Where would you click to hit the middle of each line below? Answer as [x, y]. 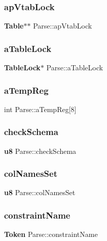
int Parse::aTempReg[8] [40, 109]
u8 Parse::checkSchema [40, 151]
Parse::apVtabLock [63, 26]
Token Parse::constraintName [51, 234]
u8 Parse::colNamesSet [40, 192]
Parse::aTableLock [75, 68]
